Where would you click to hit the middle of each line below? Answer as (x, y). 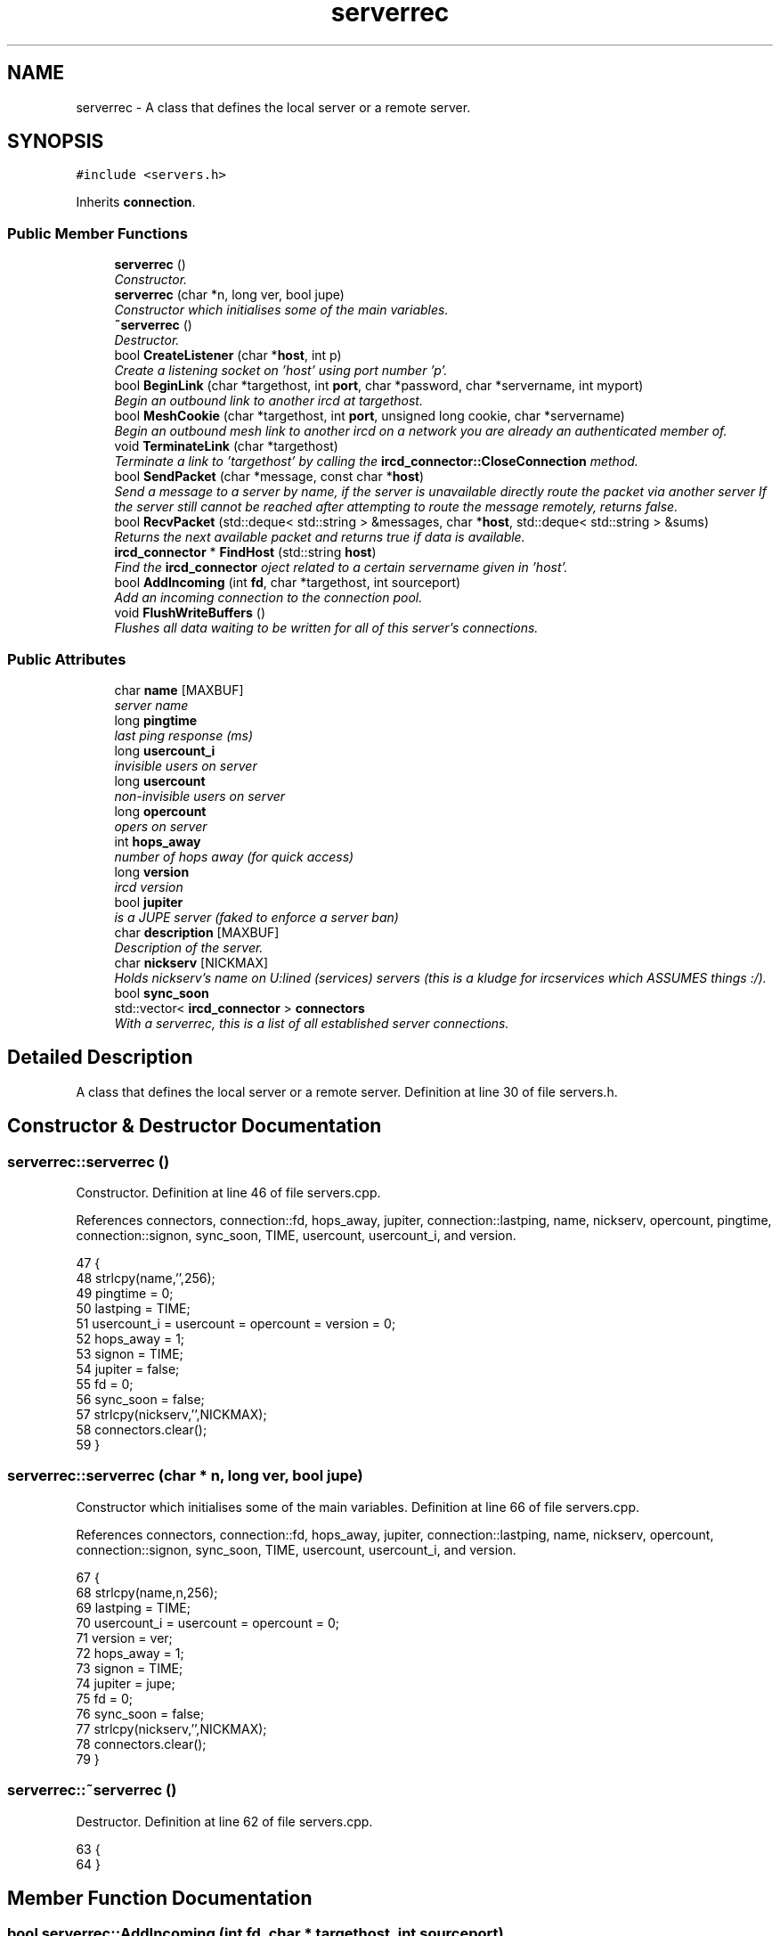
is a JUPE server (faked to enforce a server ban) (256, 917)
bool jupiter (149, 902)
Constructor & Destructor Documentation (195, 1126)
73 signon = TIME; (130, 1668)
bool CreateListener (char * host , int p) (228, 355)
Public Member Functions (97, 233)
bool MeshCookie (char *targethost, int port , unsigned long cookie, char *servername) (370, 416)
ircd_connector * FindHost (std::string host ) (245, 552)
